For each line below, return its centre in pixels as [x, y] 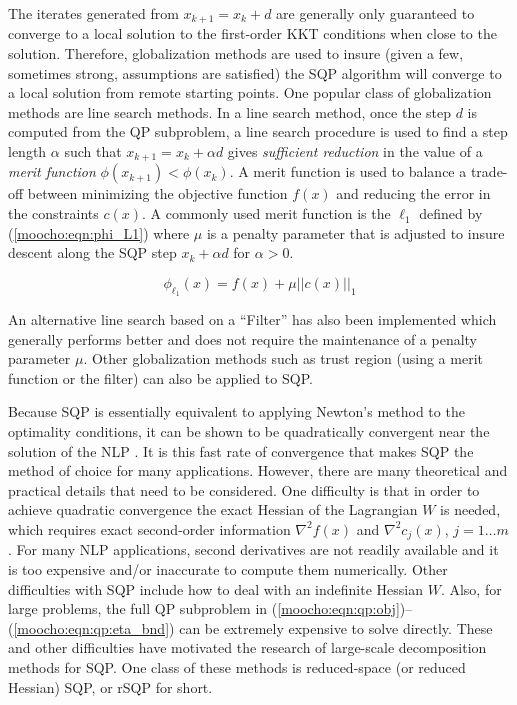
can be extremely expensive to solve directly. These [336, 627]
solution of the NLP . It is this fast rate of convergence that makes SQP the [241, 450]
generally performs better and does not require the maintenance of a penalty [243, 338]
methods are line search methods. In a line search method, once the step [230, 111]
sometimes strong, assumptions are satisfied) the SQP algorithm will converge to [255, 72]
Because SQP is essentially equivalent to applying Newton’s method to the [236, 411]
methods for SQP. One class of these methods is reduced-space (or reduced [237, 667]
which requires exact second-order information [149, 528]
